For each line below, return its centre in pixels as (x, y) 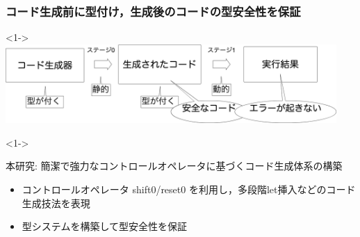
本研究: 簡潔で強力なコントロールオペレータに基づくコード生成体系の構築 (174, 166)
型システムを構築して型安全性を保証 (104, 226)
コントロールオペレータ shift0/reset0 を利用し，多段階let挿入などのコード (189, 189)
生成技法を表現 (56, 203)
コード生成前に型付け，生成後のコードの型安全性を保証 (153, 11)
